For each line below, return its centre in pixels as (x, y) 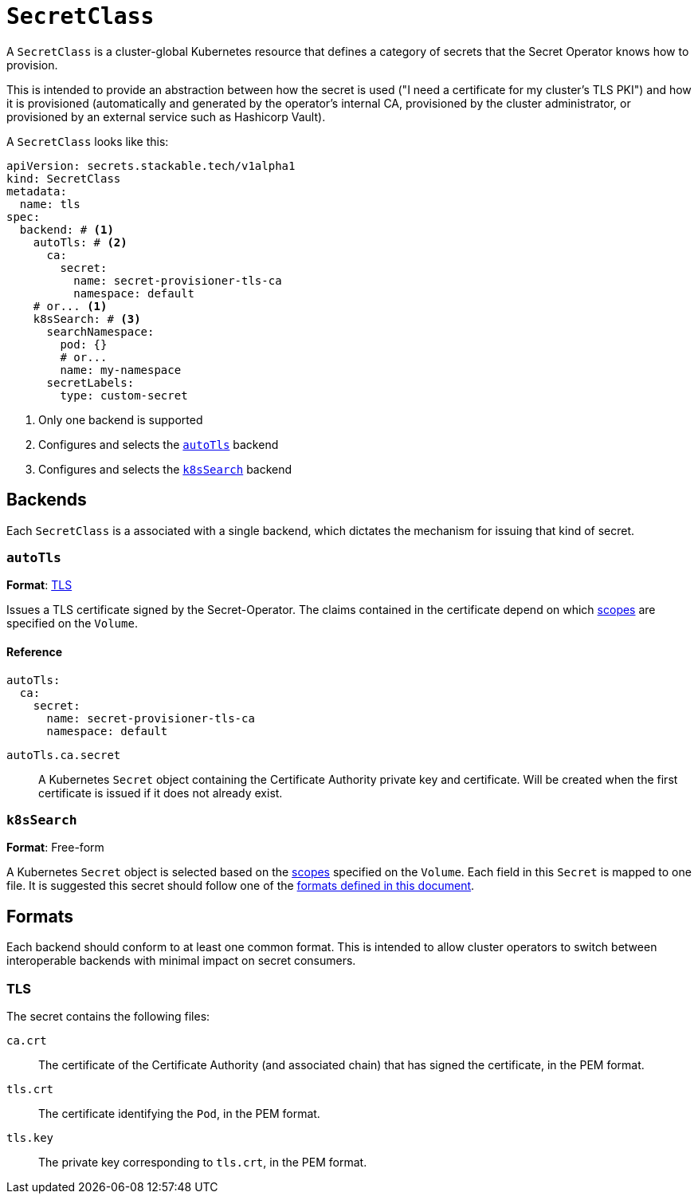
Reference (34, 651)
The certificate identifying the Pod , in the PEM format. (179, 1113)
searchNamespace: (100, 331)
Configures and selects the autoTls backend (159, 444)
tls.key (30, 1137)
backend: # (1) (67, 229)
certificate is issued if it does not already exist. (161, 793)
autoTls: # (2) (80, 242)
